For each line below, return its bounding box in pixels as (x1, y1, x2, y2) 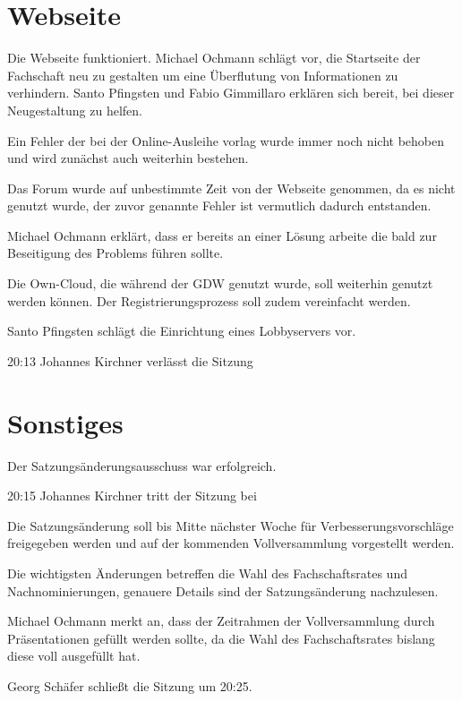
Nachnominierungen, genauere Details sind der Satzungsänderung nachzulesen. (7, 581, 439, 600)
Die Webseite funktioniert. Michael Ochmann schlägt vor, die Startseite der (7, 48, 421, 67)
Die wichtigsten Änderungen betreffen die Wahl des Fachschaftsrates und (7, 563, 407, 582)
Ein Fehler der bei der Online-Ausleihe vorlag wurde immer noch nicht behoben (7, 131, 445, 150)
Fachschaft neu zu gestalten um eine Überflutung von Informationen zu (7, 65, 398, 84)
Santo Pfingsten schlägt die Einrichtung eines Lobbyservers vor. (7, 321, 356, 340)
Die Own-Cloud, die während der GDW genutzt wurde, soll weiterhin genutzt (7, 274, 433, 293)
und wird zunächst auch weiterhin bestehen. (7, 149, 249, 167)
